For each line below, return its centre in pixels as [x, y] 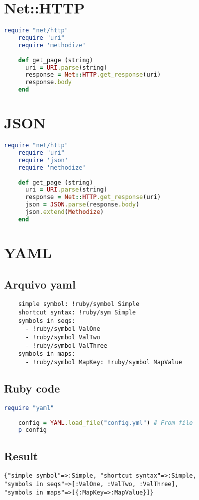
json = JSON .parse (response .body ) [82, 205]
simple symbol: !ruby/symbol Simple [79, 304]
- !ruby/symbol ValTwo [63, 337]
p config [32, 430]
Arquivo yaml [40, 284]
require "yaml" [29, 408]
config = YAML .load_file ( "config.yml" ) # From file [105, 423]
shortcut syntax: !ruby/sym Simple [77, 312]
